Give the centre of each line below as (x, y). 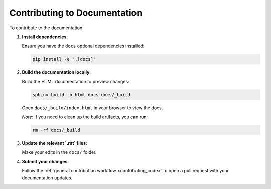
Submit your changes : (45, 161)
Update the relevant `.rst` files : (54, 143)
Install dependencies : (45, 37)
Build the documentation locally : (56, 72)
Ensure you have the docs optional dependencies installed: (83, 46)
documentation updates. (47, 178)
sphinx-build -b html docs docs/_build (81, 95)
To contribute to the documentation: (46, 28)
